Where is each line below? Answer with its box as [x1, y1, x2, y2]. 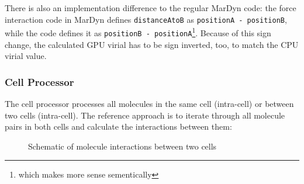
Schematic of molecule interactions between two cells [28, 140, 217, 152]
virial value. [5, 50, 47, 62]
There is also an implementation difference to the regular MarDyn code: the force [5, 2, 296, 13]
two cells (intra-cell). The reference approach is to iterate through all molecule [5, 109, 285, 121]
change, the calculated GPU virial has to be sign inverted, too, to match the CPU [5, 38, 299, 50]
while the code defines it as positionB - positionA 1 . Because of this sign [5, 25, 271, 39]
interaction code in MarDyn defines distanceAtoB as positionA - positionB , [5, 13, 287, 25]
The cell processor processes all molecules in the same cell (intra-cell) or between [5, 97, 294, 109]
